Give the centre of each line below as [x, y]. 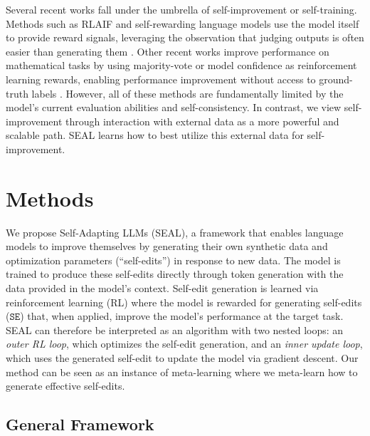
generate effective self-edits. [65, 386]
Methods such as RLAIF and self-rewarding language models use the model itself [183, 23]
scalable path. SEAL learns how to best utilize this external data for [155, 135]
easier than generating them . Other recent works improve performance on [168, 51]
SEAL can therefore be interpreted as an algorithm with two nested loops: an [175, 329]
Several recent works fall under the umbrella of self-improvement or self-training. [181, 9]
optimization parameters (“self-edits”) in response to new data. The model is [173, 260]
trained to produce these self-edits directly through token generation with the [175, 274]
